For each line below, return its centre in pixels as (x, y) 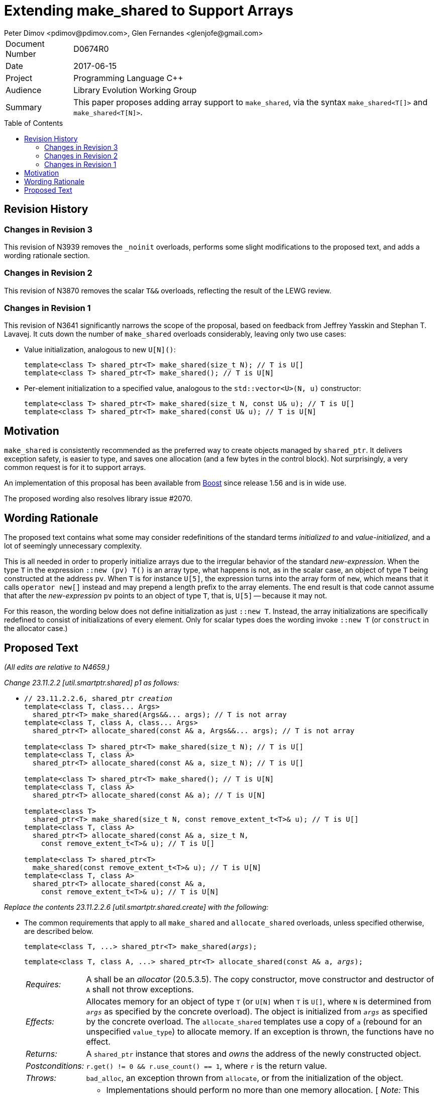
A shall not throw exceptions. (140, 989)
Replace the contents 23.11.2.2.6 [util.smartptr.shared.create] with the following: (136, 907)
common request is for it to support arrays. (75, 467)
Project (19, 78)
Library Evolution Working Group (135, 90)
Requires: (43, 984)
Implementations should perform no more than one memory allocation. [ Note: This (263, 1090)
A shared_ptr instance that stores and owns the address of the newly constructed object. (254, 1054)
